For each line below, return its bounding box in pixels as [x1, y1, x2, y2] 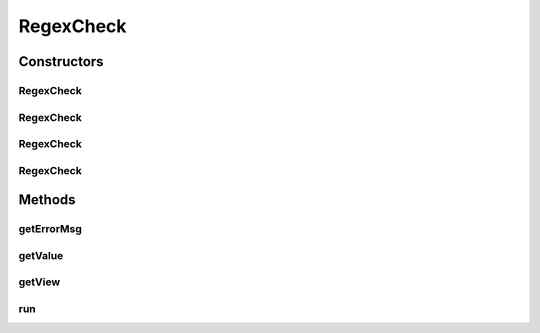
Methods [18, 191, 76, 209]
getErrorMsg [18, 222, 82, 236]
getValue [18, 248, 64, 262]
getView [18, 275, 61, 289]
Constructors [18, 53, 104, 70]
